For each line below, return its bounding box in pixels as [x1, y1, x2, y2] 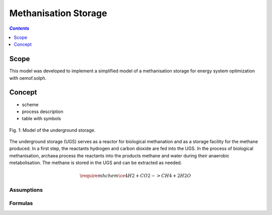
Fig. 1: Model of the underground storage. [9, 127, 96, 133]
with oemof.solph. [9, 75, 47, 81]
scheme [22, 101, 39, 107]
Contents [9, 25, 30, 31]
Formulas [9, 200, 33, 207]
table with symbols [22, 116, 61, 122]
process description [22, 109, 64, 115]
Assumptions [9, 186, 43, 193]
